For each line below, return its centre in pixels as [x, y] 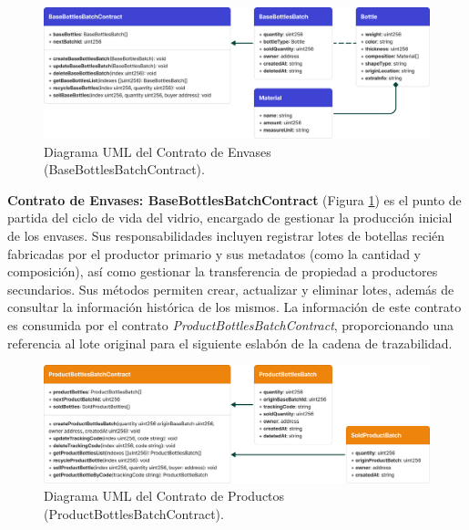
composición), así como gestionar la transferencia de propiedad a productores [223, 271]
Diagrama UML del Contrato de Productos [164, 496]
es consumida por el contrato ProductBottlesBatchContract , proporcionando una [230, 325]
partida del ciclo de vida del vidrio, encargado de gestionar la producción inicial [230, 218]
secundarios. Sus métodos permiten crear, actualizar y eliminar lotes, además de [231, 289]
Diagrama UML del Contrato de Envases [158, 151]
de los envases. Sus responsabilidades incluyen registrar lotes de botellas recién [226, 236]
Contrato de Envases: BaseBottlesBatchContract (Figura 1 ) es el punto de [234, 199]
